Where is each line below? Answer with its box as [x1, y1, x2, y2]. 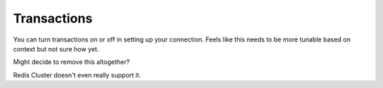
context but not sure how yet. [13, 44, 99, 53]
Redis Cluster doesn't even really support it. [13, 70, 141, 79]
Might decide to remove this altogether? [13, 58, 131, 66]
